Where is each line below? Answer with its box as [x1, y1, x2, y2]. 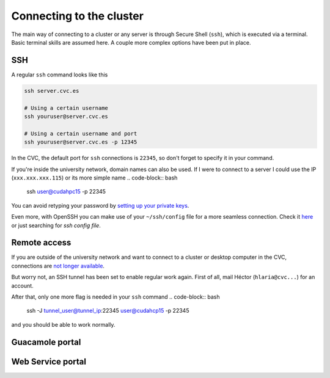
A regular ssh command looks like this [11, 71, 108, 78]
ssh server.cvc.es [24, 87, 79, 94]
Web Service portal [11, 356, 87, 366]
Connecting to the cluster [11, 9, 144, 23]
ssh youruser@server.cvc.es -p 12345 [24, 139, 137, 146]
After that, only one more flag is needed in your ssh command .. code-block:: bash [11, 293, 220, 300]
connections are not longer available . [11, 262, 105, 269]
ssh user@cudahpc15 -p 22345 [26, 188, 106, 195]
